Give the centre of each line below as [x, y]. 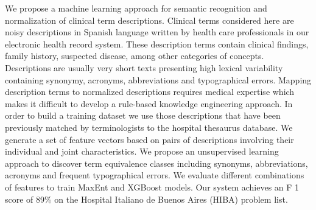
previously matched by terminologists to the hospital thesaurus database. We [149, 127]
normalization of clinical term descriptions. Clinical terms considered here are [149, 20]
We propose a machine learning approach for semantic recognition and [136, 8]
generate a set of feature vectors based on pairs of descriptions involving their [149, 139]
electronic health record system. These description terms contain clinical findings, [157, 44]
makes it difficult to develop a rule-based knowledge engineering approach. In [149, 103]
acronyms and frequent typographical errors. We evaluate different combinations [155, 175]
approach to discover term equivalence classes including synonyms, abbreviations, [156, 163]
